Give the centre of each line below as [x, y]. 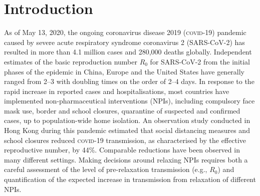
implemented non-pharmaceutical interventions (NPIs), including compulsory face [129, 101]
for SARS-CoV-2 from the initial [200, 61]
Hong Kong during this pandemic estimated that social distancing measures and [127, 130]
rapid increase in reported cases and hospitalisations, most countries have [117, 91]
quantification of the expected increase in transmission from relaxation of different [130, 179]
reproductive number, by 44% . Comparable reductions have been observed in [122, 150]
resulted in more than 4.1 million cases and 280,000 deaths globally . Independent [128, 52]
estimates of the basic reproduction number [71, 61]
